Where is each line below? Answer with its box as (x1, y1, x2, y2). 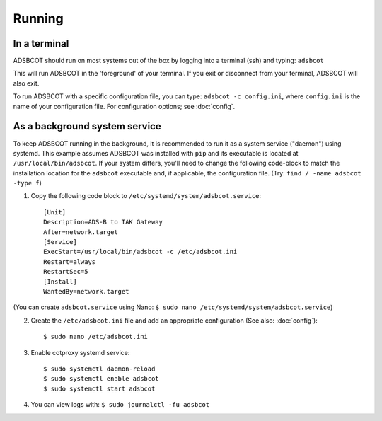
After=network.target (43, 228, 118, 236)
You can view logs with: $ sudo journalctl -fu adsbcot (30, 400, 210, 409)
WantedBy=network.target (43, 287, 129, 295)
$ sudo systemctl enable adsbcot (43, 375, 159, 383)
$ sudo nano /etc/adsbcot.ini (43, 333, 149, 341)
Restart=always (43, 258, 96, 265)
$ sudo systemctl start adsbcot (43, 384, 156, 393)
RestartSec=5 (43, 267, 88, 276)
